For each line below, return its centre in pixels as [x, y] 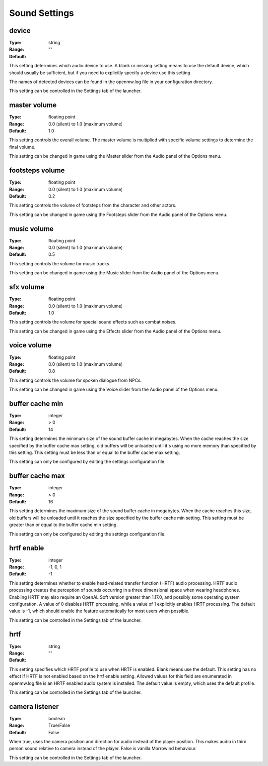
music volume [32, 229]
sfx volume [27, 287]
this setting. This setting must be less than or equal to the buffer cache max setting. [95, 452]
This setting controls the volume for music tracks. [60, 263]
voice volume [31, 345]
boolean [57, 718]
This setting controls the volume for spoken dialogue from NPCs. [75, 380]
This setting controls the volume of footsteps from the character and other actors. [93, 205]
